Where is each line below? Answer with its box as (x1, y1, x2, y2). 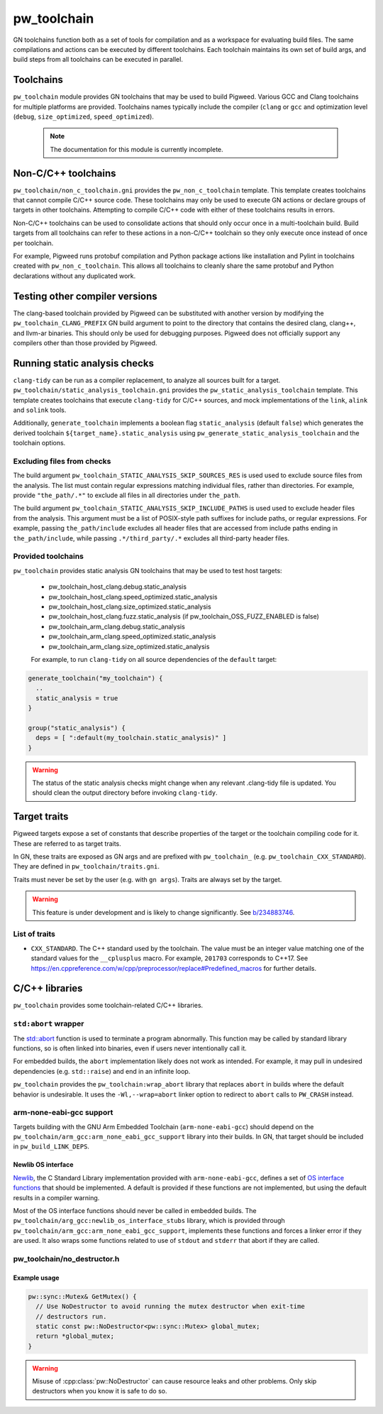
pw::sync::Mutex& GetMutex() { (28, 1293, 138, 1300)
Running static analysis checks (13, 357, 154, 369)
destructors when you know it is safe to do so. (32, 1387, 167, 1396)
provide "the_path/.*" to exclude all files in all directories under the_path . (13, 491, 240, 500)
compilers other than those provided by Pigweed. (13, 338, 157, 347)
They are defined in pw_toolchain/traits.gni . (13, 862, 160, 871)
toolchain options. (13, 439, 66, 447)
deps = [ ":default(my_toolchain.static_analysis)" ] (35, 734, 227, 742)
